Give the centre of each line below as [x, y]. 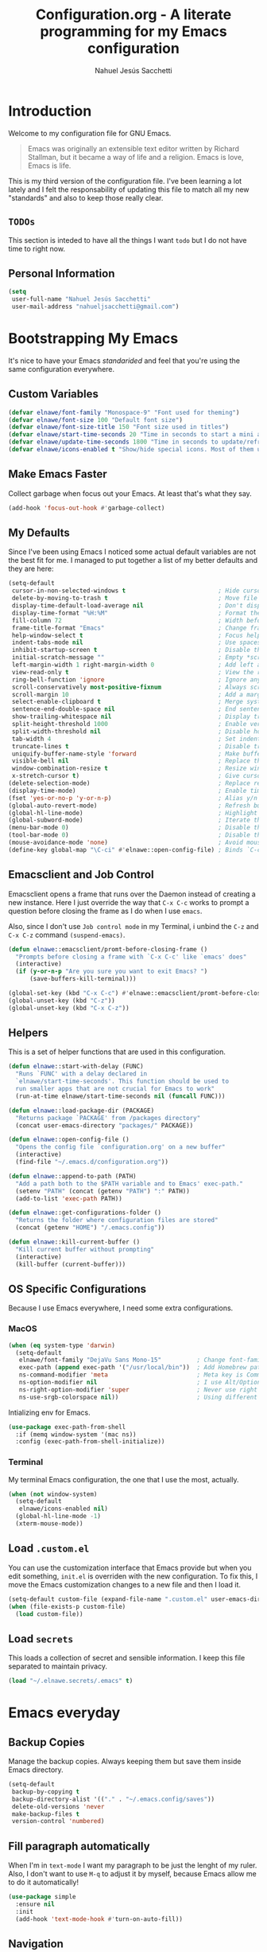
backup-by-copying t [46, 1792]
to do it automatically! [44, 1882]
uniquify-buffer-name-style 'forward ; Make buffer [138, 754]
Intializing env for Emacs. [49, 1412]
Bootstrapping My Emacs [93, 339]
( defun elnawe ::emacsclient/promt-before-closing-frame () [108, 949]
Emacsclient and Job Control [81, 874]
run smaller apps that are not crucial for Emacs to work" [115, 1089]
